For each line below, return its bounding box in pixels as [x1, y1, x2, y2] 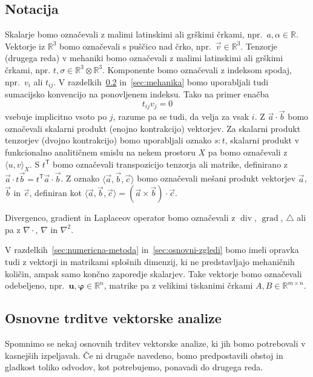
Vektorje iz [5, 39, 45, 52]
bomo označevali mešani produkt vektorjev [137, 172, 296, 185]
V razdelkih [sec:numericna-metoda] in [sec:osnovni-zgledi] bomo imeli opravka [5, 243, 299, 256]
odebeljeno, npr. [5, 279, 65, 292]
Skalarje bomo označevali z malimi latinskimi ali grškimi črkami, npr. [5, 28, 263, 41]
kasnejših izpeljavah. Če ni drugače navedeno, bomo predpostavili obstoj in [5, 349, 283, 361]
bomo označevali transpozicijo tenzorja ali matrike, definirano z [53, 157, 288, 170]
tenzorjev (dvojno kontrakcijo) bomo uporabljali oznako [5, 134, 212, 146]
